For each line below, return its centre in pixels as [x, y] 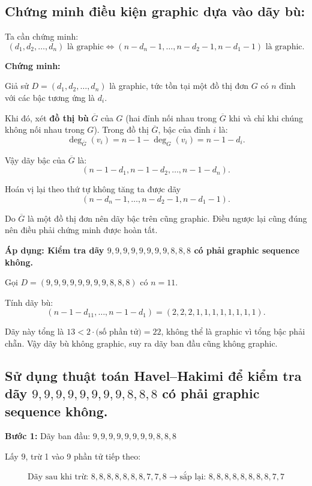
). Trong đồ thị [121, 129]
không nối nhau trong [45, 129]
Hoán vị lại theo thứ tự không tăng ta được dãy [93, 189]
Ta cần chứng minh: [42, 36]
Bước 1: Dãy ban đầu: [48, 436]
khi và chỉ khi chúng [266, 117]
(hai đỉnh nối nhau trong [171, 117]
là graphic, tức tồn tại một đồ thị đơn [179, 86]
